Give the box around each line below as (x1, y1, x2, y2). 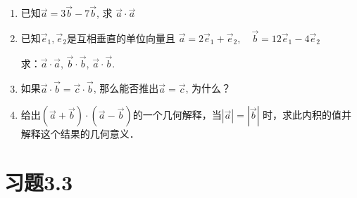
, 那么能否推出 (93, 81, 159, 95)
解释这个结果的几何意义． (20, 126, 139, 141)
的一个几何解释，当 (132, 107, 222, 122)
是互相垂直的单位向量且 (66, 31, 175, 46)
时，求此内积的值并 (263, 107, 352, 122)
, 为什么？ (185, 81, 232, 95)
